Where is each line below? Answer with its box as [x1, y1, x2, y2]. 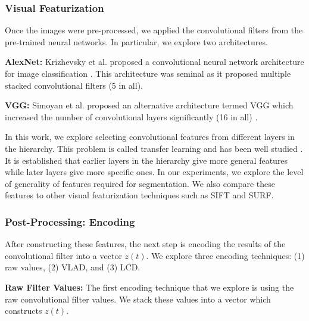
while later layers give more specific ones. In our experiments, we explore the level [5, 166, 304, 178]
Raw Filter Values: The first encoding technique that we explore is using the [5, 281, 294, 293]
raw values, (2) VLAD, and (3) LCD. [5, 261, 141, 273]
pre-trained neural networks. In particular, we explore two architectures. [5, 35, 268, 48]
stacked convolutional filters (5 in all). [5, 79, 143, 91]
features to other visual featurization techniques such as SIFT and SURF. [5, 189, 274, 201]
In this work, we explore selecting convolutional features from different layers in [5, 130, 295, 143]
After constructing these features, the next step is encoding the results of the [5, 238, 286, 250]
